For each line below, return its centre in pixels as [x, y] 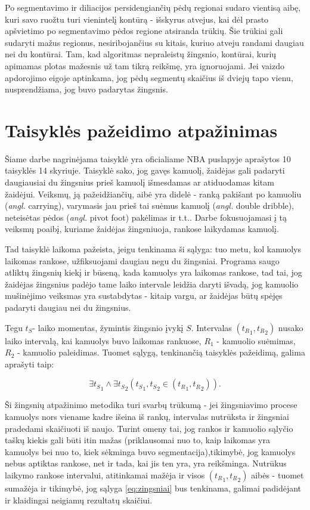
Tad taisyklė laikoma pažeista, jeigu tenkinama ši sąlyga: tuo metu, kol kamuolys [153, 249]
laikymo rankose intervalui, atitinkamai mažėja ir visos [105, 475]
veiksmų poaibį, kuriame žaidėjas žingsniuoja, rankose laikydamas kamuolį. [142, 229]
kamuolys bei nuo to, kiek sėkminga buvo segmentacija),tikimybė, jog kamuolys [150, 451]
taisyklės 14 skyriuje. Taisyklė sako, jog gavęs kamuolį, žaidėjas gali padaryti [145, 170]
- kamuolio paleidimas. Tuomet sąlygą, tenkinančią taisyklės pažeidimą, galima [161, 352]
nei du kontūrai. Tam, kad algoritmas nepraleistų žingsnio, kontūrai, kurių [141, 54]
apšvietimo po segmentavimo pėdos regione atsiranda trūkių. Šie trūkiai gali [144, 31]
